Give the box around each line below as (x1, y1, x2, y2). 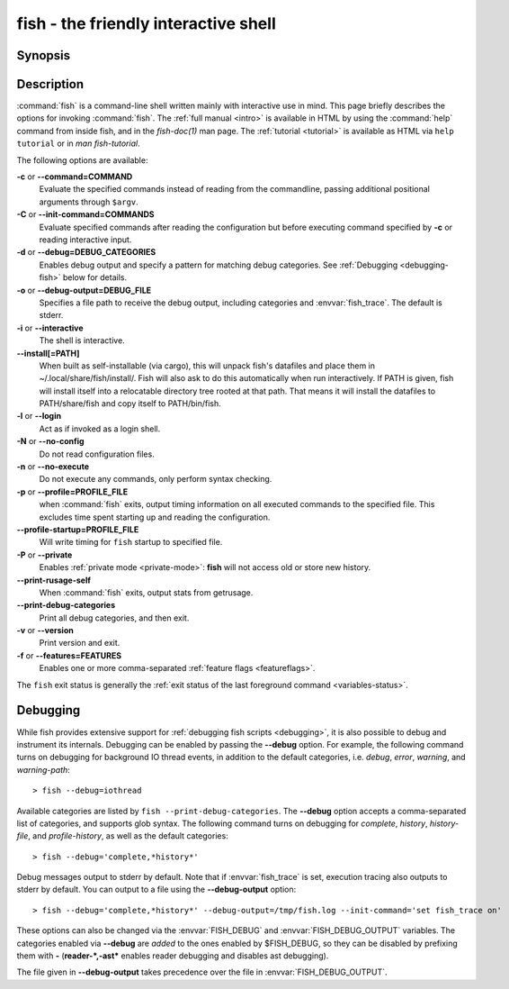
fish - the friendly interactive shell (16, 14, 276, 33)
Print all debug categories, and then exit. (39, 612, 190, 623)
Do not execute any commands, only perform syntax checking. (39, 474, 272, 485)
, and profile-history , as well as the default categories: (28, 830, 228, 841)
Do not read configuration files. (39, 449, 155, 459)
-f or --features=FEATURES (16, 649, 121, 661)
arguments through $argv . (39, 196, 138, 207)
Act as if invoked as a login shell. (39, 423, 161, 434)
